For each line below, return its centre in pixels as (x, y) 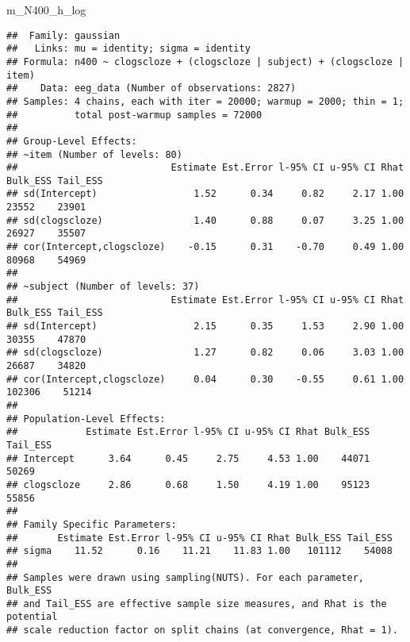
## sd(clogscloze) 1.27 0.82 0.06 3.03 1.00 (205, 353)
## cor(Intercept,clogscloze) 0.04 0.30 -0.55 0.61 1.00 (205, 379)
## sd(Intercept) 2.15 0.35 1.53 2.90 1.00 (205, 327)
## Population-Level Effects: (86, 419)
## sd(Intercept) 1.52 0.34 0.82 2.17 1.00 (205, 194)
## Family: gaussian (63, 35)
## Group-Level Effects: (72, 141)
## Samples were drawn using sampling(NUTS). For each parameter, (186, 577)
